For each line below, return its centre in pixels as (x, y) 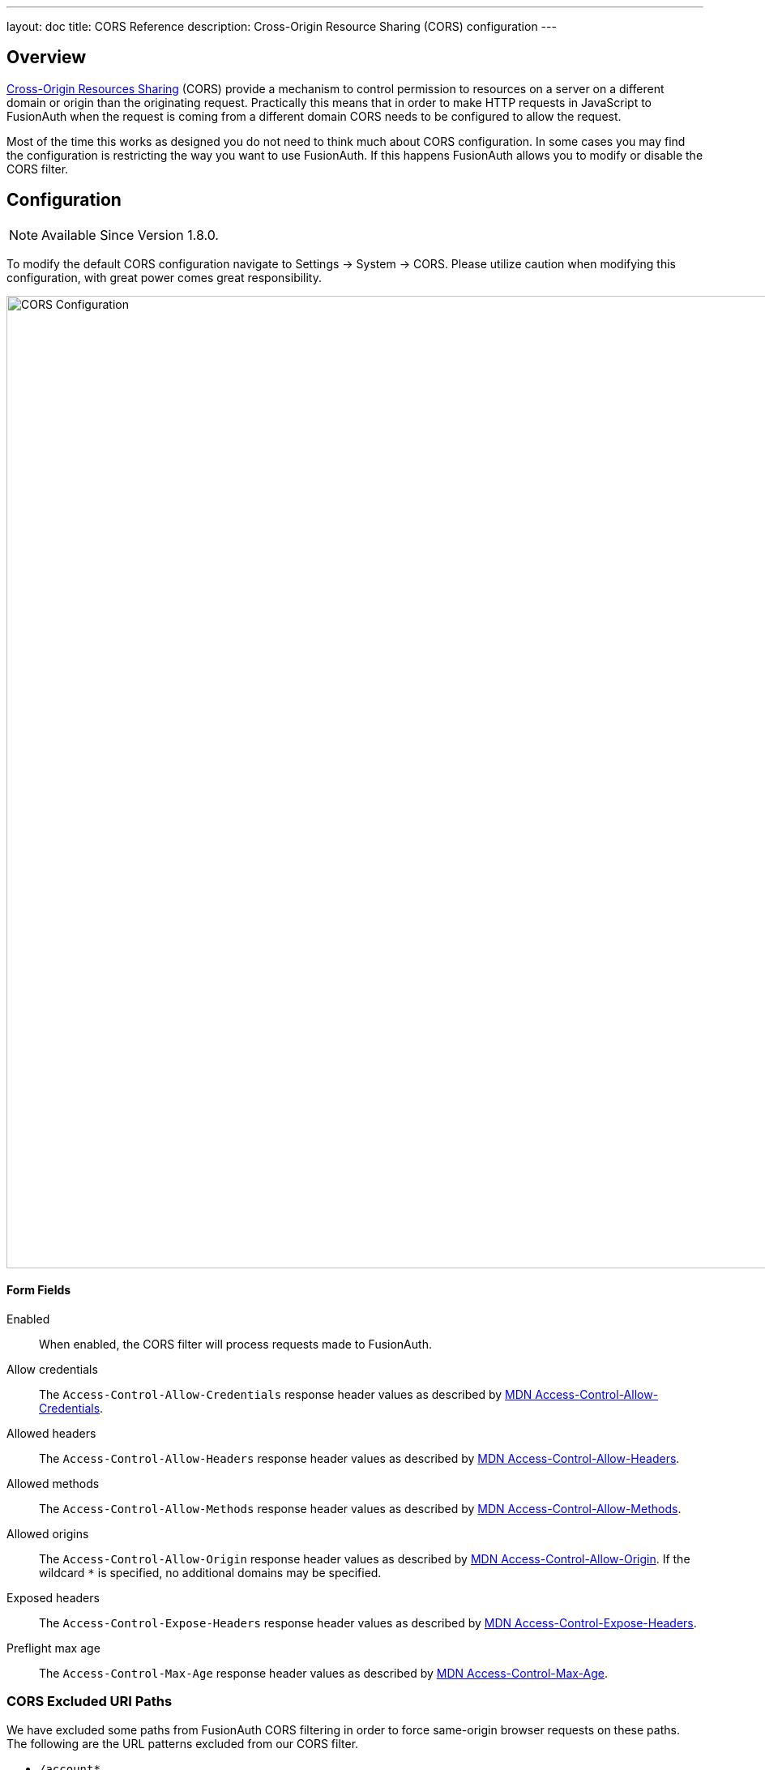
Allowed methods (53, 1483)
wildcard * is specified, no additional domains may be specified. (210, 1572)
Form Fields (39, 1290)
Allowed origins (48, 1533)
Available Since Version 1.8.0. (130, 235)
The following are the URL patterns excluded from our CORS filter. (183, 1743)
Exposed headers (53, 1597)
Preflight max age (53, 1648)
